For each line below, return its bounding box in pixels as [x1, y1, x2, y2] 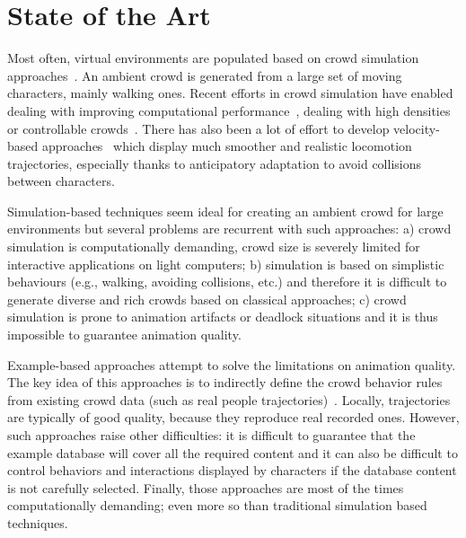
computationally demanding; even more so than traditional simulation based [7, 496, 427, 515]
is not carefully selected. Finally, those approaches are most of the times [7, 478, 404, 497]
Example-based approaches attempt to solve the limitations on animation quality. [7, 355, 456, 374]
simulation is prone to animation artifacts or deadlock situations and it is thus [7, 307, 438, 326]
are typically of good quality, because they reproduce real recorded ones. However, [7, 408, 460, 427]
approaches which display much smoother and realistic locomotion [41, 137, 412, 155]
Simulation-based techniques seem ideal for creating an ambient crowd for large [7, 201, 444, 220]
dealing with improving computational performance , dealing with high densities [7, 101, 451, 119]
